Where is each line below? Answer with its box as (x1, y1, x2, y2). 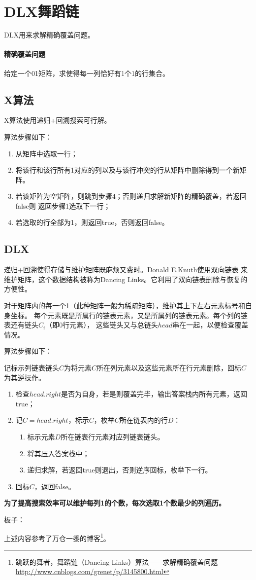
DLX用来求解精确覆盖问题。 (4, 30, 95, 40)
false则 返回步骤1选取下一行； (15, 200, 111, 211)
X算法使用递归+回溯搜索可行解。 (4, 115, 111, 125)
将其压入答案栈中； (27, 448, 90, 458)
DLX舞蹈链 (4, 1, 79, 21)
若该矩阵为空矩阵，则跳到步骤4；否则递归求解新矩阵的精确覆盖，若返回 (15, 191, 247, 201)
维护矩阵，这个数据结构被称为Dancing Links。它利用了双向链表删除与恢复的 (4, 274, 248, 284)
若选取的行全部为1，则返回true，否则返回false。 (15, 217, 169, 227)
